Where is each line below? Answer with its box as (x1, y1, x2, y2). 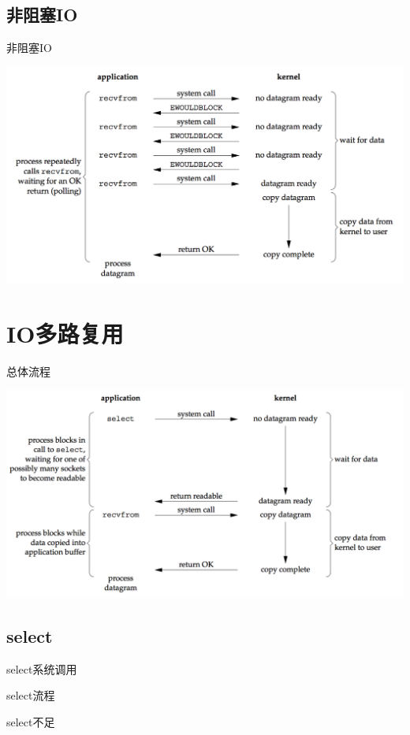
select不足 (6, 714, 55, 730)
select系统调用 (6, 660, 77, 677)
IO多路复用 (6, 317, 124, 349)
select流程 (6, 687, 55, 703)
